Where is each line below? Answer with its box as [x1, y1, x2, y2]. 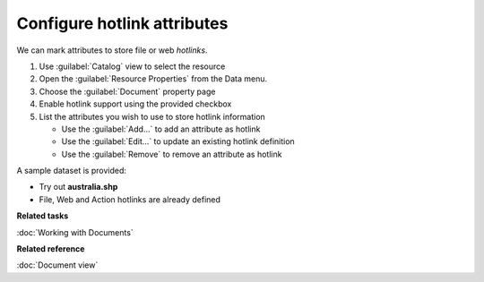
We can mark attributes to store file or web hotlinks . [16, 45, 208, 56]
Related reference [16, 244, 85, 254]
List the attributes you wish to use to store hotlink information [39, 111, 266, 122]
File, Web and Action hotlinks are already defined [39, 193, 221, 205]
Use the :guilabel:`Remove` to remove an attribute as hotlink [61, 149, 282, 159]
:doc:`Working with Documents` [16, 226, 134, 237]
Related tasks [16, 210, 69, 221]
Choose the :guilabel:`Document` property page [39, 86, 216, 97]
